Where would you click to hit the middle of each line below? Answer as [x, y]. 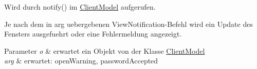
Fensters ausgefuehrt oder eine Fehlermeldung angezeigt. [93, 34]
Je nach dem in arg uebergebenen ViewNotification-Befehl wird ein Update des [128, 24]
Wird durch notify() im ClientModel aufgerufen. [80, 7]
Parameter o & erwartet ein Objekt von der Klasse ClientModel [105, 50]
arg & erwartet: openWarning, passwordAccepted [81, 61]
